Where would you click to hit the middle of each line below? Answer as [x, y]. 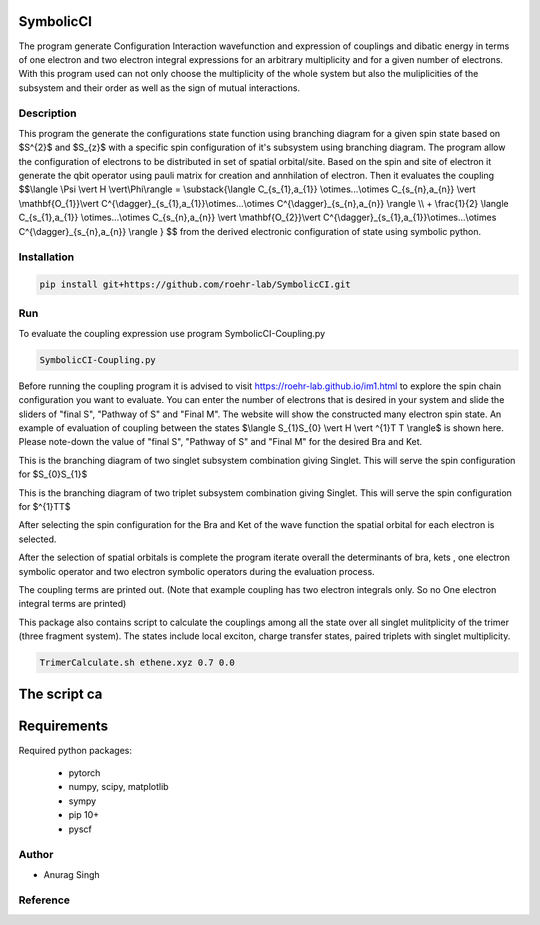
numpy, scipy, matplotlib [118, 787]
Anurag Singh [71, 874]
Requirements [63, 726]
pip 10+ [84, 815]
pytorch [84, 772]
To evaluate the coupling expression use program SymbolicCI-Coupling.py [171, 333]
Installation [46, 257]
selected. [37, 539]
